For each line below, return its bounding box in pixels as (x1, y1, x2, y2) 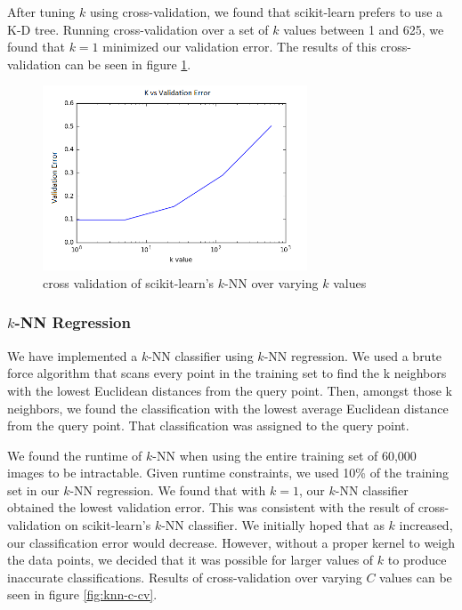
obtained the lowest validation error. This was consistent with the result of (7, 498, 415, 517)
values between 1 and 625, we (283, 20, 444, 38)
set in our (7, 480, 60, 499)
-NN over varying (224, 273, 319, 292)
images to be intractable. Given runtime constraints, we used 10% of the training (7, 463, 449, 482)
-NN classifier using (148, 346, 254, 365)
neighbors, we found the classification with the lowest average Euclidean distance (7, 398, 449, 417)
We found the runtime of (7, 445, 142, 464)
